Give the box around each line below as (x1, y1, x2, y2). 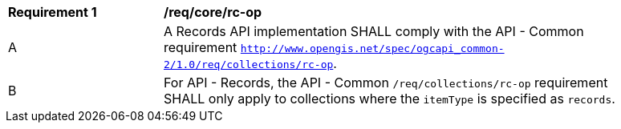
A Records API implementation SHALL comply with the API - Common (164, 23, 584, 39)
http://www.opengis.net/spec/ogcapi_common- (240, 42, 505, 54)
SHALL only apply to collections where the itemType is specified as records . (164, 91, 615, 107)
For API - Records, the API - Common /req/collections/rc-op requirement (164, 75, 608, 91)
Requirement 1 (8, 4, 97, 20)
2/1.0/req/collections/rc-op (164, 58, 334, 71)
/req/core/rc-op (164, 4, 262, 20)
